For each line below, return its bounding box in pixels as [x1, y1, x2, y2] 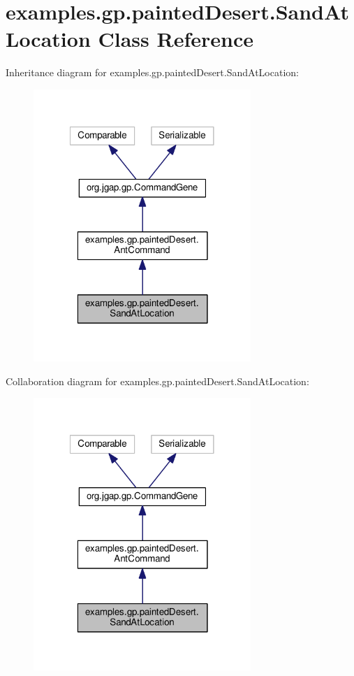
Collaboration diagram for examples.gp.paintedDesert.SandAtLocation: [6, 373, 309, 388]
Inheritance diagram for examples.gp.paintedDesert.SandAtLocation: [6, 65, 299, 80]
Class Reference [98, 24, 253, 53]
